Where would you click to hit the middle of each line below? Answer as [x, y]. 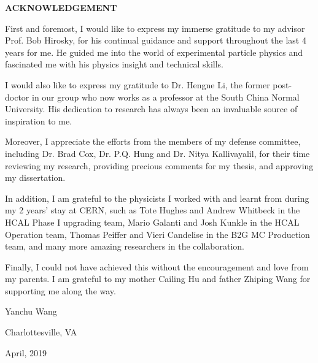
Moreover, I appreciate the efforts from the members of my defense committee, [153, 141]
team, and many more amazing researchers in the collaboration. [125, 246]
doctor [17, 97]
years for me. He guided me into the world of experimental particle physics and [154, 52]
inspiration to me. [39, 120]
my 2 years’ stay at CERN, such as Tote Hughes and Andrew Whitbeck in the [153, 210]
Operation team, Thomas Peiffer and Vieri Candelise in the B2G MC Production [157, 234]
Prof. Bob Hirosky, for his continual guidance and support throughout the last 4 [156, 40]
